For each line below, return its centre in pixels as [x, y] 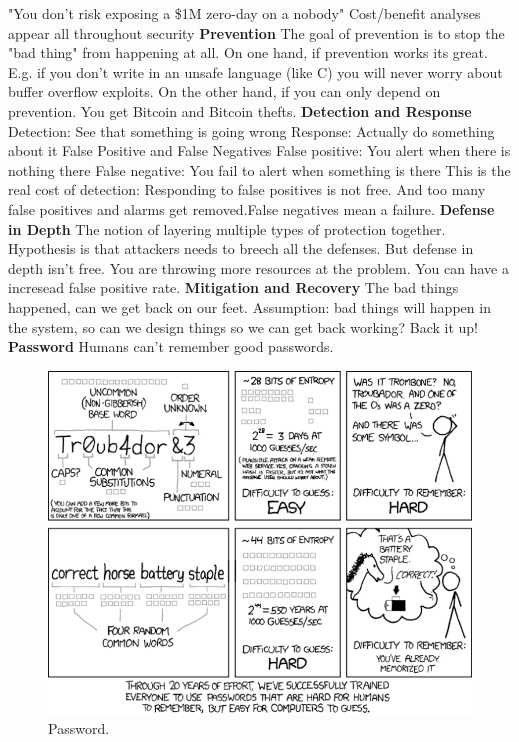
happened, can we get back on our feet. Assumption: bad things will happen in [249, 306]
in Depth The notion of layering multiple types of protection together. [227, 228]
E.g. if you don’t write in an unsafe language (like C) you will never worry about [255, 71]
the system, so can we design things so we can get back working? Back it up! [243, 326]
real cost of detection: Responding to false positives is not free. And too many [247, 189]
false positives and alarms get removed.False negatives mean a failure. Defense [251, 208]
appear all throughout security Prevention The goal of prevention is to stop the [256, 32]
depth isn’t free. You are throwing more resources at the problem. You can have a [258, 267]
